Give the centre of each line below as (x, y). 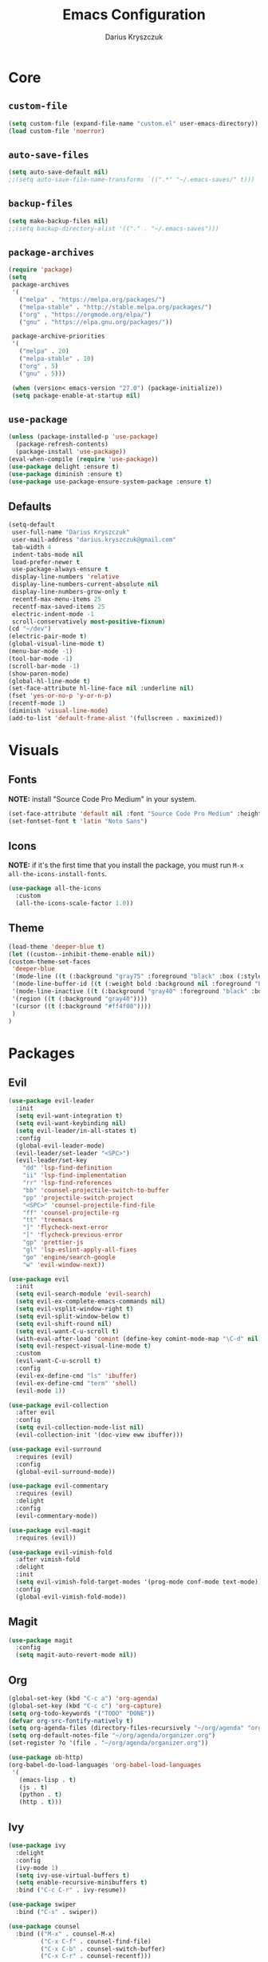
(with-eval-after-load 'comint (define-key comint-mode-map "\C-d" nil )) (140, 1339)
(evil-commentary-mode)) (57, 1516)
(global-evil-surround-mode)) (65, 1471)
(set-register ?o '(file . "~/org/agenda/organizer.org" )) (108, 1743)
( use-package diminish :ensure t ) (66, 474)
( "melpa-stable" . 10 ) (56, 359)
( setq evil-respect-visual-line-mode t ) (83, 1346)
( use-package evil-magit (49, 1530)
